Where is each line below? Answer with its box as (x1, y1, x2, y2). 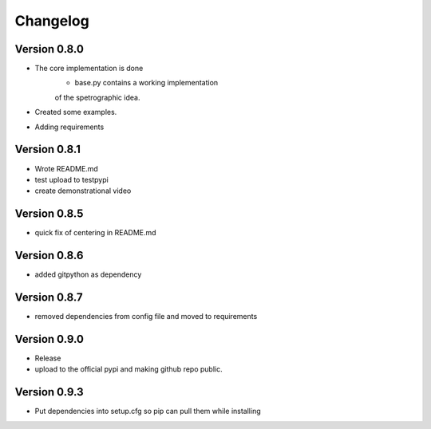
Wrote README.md (34, 163, 99, 173)
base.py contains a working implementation (74, 78, 219, 88)
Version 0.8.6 (14, 249, 84, 262)
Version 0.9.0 (14, 332, 84, 346)
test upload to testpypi (34, 175, 109, 184)
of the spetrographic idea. (54, 92, 140, 102)
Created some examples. (34, 108, 117, 117)
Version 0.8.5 (14, 207, 84, 221)
